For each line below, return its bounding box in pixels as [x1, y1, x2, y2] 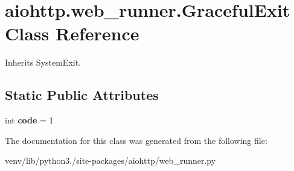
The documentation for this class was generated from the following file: [5, 134, 267, 146]
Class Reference [5, 21, 139, 46]
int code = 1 [5, 114, 54, 126]
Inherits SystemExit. [5, 56, 81, 69]
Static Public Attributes [5, 85, 159, 104]
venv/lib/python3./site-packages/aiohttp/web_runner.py [5, 154, 216, 167]
